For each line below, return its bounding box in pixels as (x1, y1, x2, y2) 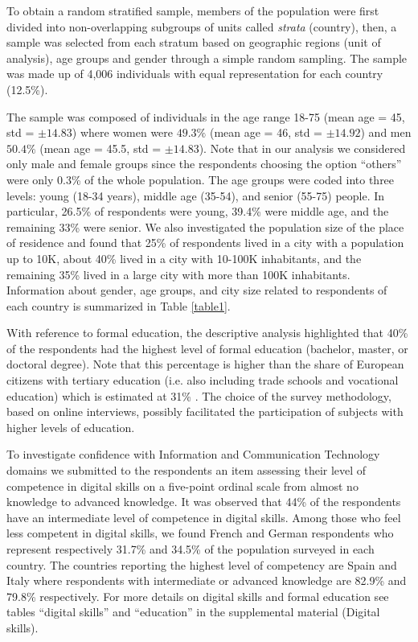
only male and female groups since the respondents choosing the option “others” (6, 155, 402, 172)
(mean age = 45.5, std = (39, 139, 162, 156)
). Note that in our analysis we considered (199, 139, 406, 156)
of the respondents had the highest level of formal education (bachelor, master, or (6, 340, 408, 356)
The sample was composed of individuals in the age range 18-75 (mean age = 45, (6, 108, 405, 125)
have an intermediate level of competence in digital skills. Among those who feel (6, 508, 401, 525)
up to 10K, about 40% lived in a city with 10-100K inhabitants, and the (6, 249, 362, 266)
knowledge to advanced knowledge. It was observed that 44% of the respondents (6, 493, 401, 510)
